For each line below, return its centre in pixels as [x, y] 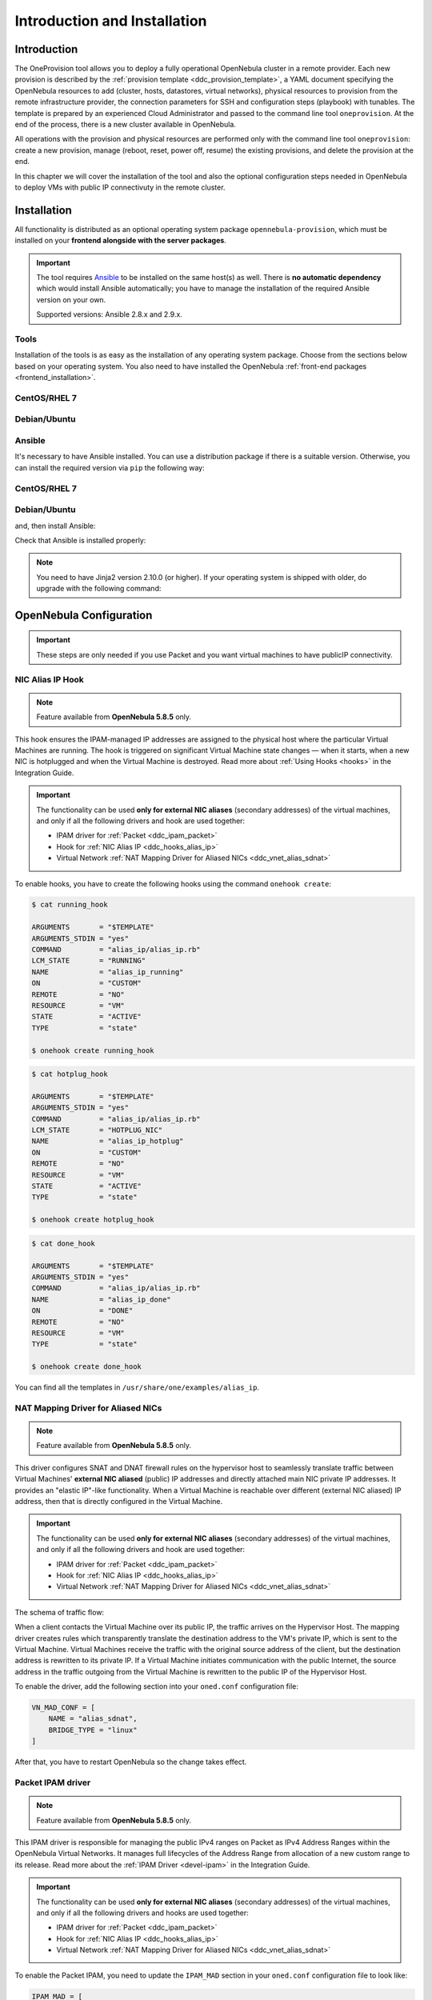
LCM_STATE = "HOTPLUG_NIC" [97, 1130]
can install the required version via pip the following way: [110, 467]
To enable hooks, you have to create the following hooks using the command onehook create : [173, 883]
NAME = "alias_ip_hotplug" [108, 1141]
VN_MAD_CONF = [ [64, 1708]
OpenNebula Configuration [84, 615]
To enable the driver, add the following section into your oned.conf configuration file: [157, 1686]
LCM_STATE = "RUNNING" [89, 961]
